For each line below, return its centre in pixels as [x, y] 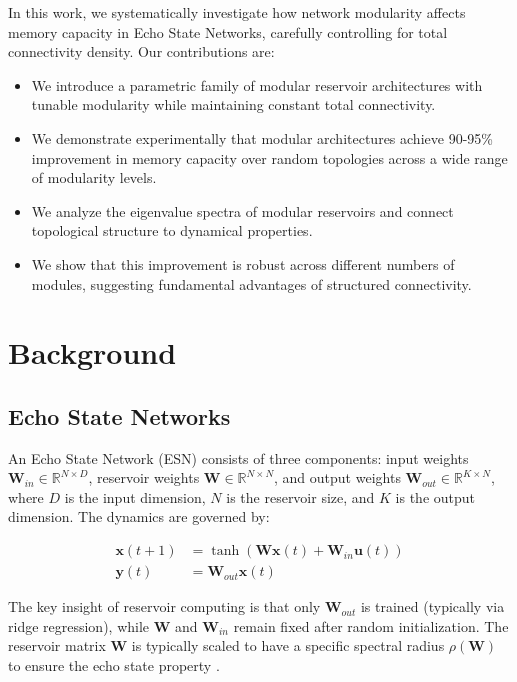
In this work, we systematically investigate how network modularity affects [237, 12]
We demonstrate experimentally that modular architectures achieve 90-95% [262, 137]
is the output [435, 496]
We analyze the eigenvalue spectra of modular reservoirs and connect [242, 210]
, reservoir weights [144, 477]
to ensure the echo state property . [114, 664]
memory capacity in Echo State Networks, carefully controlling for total [228, 31]
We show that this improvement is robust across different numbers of [243, 263]
